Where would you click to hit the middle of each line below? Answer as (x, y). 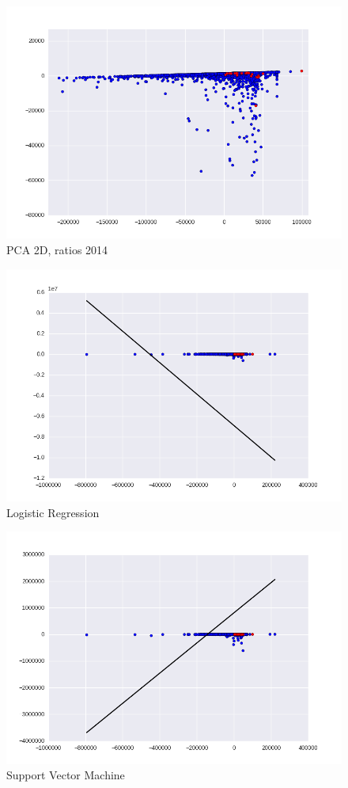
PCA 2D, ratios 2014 (57, 250)
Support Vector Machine (66, 775)
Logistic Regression (53, 512)
